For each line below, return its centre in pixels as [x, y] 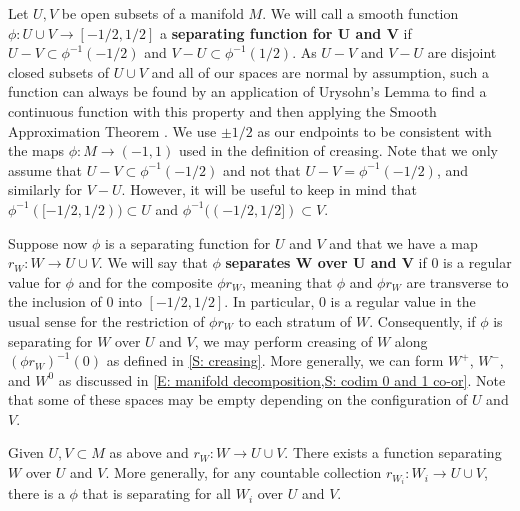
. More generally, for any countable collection [243, 472]
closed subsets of [59, 71]
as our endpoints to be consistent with [374, 130]
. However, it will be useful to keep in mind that [269, 189]
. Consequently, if [422, 320]
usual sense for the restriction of [106, 320]
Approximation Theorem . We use [112, 130]
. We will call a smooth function [360, 13]
